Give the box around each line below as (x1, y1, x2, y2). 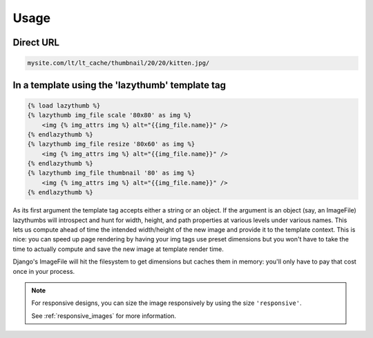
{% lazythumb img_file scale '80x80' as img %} (27, 111, 191, 119)
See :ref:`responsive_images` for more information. (31, 311, 176, 320)
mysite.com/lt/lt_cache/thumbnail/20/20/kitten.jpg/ (27, 59, 210, 67)
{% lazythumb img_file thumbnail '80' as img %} (27, 169, 195, 177)
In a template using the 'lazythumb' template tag (12, 79, 226, 91)
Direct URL (12, 37, 60, 48)
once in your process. (12, 267, 75, 275)
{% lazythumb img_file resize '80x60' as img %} (27, 140, 195, 148)
